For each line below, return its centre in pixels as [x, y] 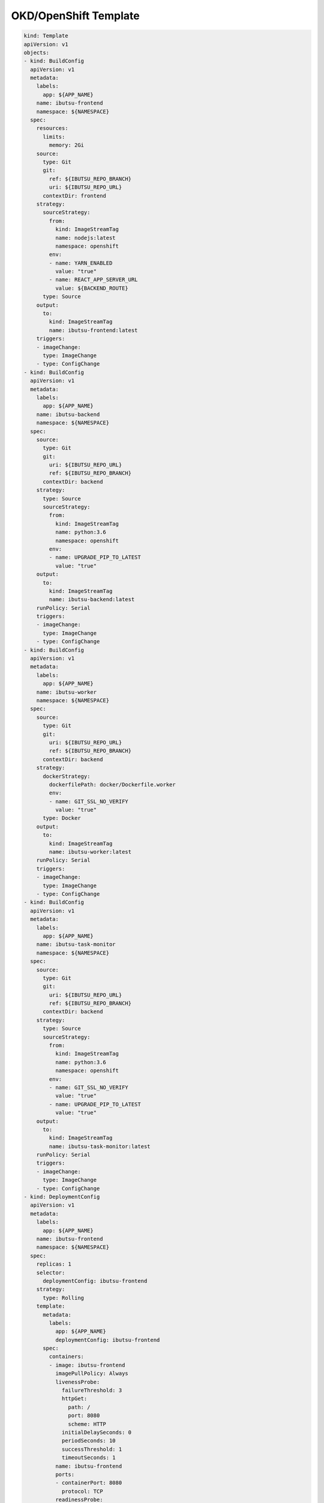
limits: [54, 136]
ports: [65, 1474]
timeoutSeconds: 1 [89, 1458]
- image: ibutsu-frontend [87, 1365]
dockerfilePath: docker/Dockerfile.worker [112, 784]
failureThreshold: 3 [92, 1391]
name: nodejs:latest [85, 238]
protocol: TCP [82, 1491]
